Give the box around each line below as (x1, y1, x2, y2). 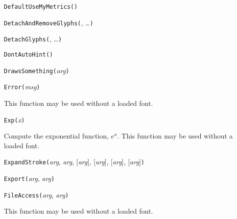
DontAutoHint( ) (4, 51, 53, 58)
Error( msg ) (4, 81, 40, 92)
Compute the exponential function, (4, 131, 109, 141)
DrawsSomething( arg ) (4, 65, 70, 75)
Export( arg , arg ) (4, 173, 55, 183)
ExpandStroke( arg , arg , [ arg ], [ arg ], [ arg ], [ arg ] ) (4, 157, 144, 167)
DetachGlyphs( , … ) (4, 34, 62, 44)
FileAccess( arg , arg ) (4, 189, 69, 199)
